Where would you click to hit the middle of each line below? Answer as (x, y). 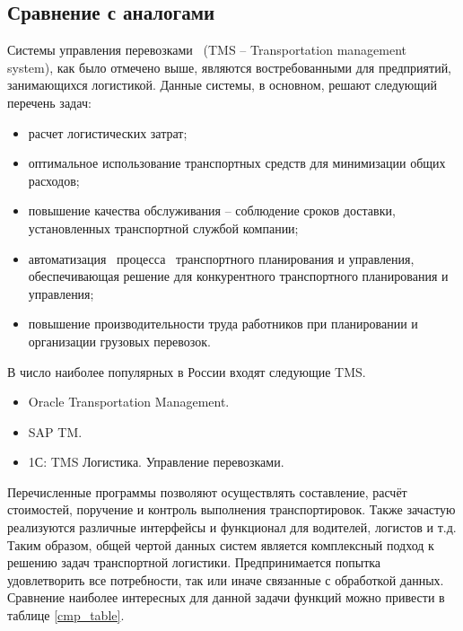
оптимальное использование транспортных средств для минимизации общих (237, 163)
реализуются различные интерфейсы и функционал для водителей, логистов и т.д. (232, 527)
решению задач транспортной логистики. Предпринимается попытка (194, 562)
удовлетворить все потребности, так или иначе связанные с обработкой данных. (226, 579)
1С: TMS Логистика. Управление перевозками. (156, 462)
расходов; (54, 180)
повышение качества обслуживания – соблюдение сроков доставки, (212, 210)
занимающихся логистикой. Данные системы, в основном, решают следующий (223, 85)
